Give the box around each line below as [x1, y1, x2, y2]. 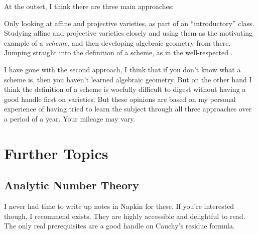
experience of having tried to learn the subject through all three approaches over [4, 103, 252, 114]
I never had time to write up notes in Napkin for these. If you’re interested [4, 201, 234, 211]
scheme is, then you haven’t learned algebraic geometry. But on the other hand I [4, 74, 252, 84]
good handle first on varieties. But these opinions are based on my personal [4, 93, 236, 104]
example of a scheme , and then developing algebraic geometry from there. [4, 37, 231, 48]
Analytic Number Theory [4, 177, 139, 193]
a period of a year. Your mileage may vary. [4, 113, 136, 124]
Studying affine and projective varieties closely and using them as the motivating [4, 28, 253, 38]
